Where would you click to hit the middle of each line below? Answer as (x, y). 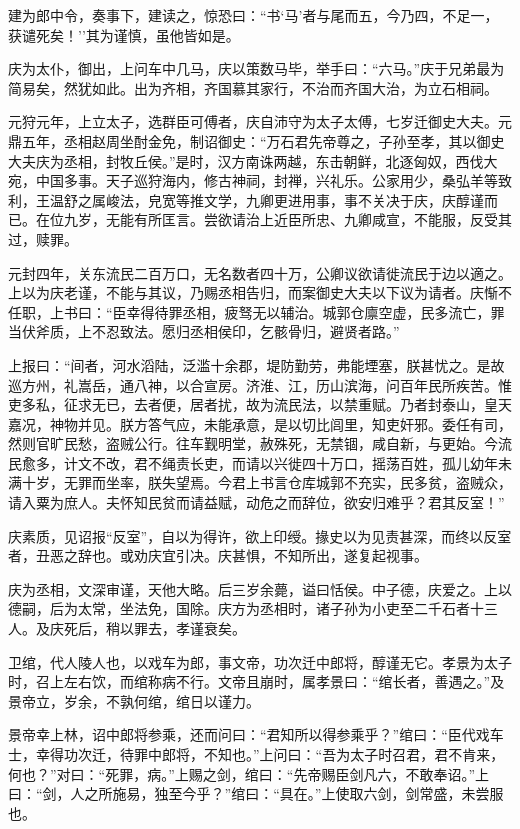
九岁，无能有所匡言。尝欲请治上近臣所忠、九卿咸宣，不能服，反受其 (287, 219)
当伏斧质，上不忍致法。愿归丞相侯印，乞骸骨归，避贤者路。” (204, 331)
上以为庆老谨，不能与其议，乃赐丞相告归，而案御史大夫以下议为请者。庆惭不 (260, 292)
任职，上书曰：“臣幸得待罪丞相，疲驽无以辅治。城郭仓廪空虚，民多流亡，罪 (256, 311)
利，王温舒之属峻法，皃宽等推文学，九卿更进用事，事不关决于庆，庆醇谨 (246, 199)
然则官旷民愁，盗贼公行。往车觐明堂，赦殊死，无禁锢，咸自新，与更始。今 (253, 443)
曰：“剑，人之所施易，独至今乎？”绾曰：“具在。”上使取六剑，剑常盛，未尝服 (256, 793)
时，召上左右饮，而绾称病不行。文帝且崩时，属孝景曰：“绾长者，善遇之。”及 (256, 681)
